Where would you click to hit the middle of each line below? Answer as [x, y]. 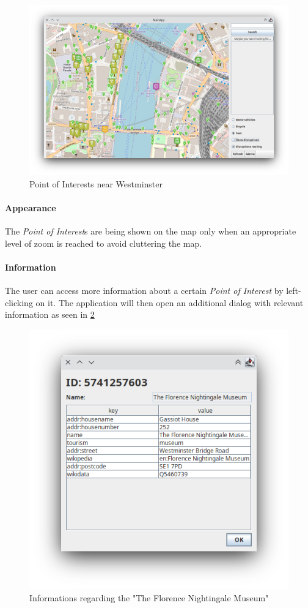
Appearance [31, 208]
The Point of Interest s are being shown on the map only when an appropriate [151, 231]
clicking [19, 302]
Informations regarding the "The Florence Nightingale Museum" [149, 597]
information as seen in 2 [50, 314]
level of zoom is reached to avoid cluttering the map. [104, 243]
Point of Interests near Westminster [96, 183]
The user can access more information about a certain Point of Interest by [144, 291]
